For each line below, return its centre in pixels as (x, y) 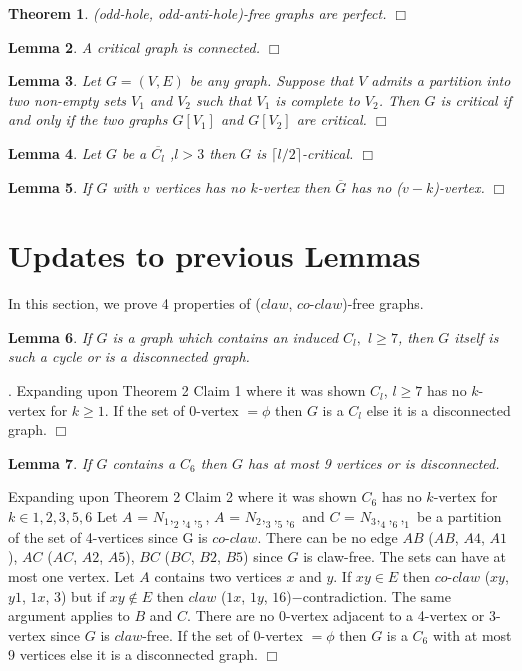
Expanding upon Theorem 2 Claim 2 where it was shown (182, 496)
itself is (476, 336)
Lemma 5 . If (50, 186)
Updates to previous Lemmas (214, 255)
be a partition (459, 516)
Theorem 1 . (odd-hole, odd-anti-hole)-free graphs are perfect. (197, 13)
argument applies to (69, 615)
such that (224, 99)
